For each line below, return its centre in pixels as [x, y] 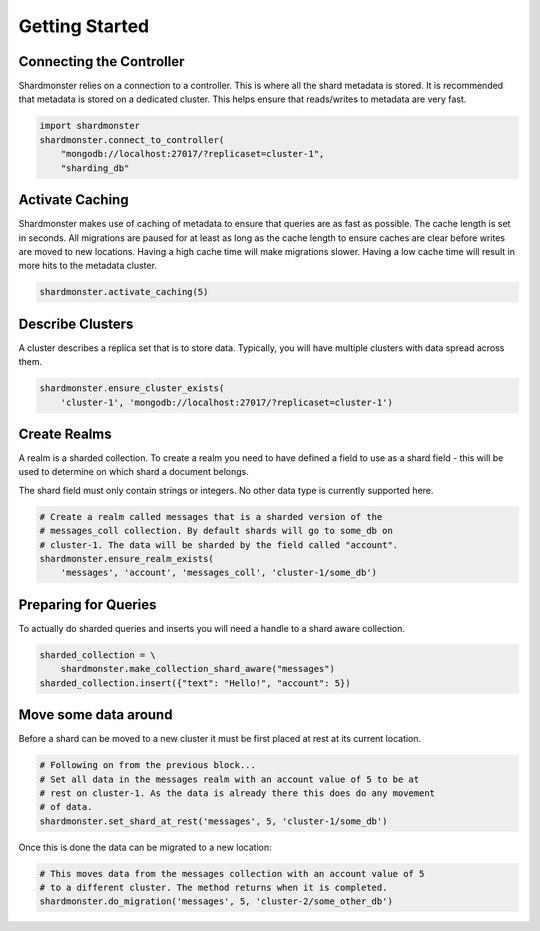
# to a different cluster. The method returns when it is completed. [213, 888]
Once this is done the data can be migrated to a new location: [145, 847]
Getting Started [84, 26]
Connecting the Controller [101, 61]
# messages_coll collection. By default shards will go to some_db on [216, 531]
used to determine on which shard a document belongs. [134, 472]
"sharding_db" [95, 168]
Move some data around [95, 715]
